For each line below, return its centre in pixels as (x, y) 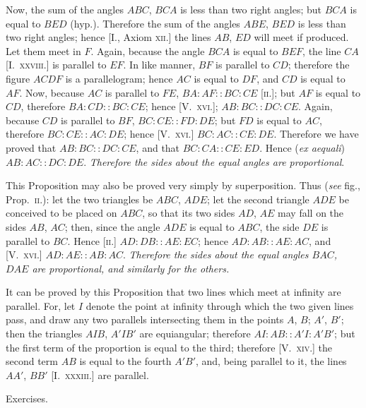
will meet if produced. (301, 37)
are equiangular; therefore (195, 334)
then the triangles (44, 334)
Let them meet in (43, 50)
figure (18, 78)
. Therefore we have (316, 134)
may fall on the (311, 213)
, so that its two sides (189, 213)
